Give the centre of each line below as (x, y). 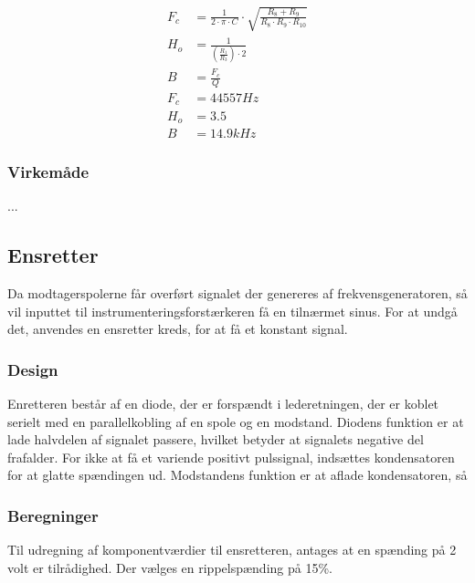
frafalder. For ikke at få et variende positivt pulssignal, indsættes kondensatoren (231, 457)
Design (33, 369)
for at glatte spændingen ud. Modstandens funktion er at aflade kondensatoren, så (237, 475)
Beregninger (53, 515)
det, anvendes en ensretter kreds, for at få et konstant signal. (178, 329)
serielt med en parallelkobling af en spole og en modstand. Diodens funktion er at (236, 421)
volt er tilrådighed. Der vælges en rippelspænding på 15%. (170, 567)
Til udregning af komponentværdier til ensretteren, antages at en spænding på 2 (232, 550)
